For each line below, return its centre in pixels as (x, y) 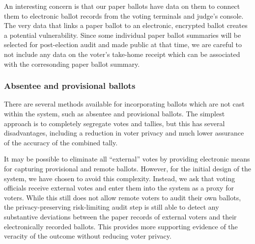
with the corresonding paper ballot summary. (72, 64)
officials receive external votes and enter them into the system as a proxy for (119, 188)
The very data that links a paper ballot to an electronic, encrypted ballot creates (126, 25)
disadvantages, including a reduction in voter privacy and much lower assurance (124, 133)
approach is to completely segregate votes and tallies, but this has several (114, 123)
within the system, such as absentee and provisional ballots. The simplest (114, 113)
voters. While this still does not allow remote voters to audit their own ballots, (123, 197)
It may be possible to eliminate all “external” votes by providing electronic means (127, 159)
